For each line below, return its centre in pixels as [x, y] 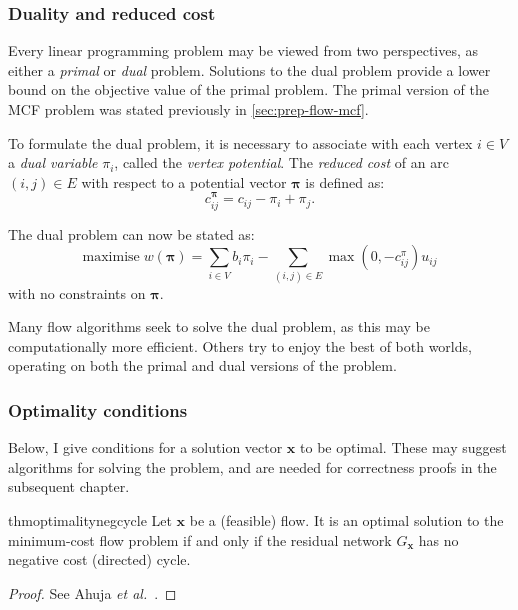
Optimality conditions [98, 409]
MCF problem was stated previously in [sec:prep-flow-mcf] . [188, 109]
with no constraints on [77, 292]
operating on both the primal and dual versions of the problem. [202, 365]
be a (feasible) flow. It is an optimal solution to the [346, 519]
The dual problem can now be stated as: [131, 233]
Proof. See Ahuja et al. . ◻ [92, 592]
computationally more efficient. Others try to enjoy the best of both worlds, [240, 345]
